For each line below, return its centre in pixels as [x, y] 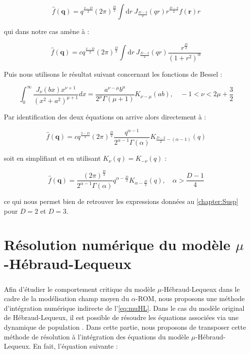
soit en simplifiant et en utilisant [52, 158]
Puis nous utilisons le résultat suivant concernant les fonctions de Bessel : [113, 74]
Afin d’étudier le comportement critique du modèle [80, 289]
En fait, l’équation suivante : [75, 346]
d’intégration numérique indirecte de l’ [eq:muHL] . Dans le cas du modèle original [124, 308]
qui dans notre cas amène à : [47, 31]
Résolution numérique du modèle [117, 244]
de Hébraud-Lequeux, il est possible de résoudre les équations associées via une [121, 317]
